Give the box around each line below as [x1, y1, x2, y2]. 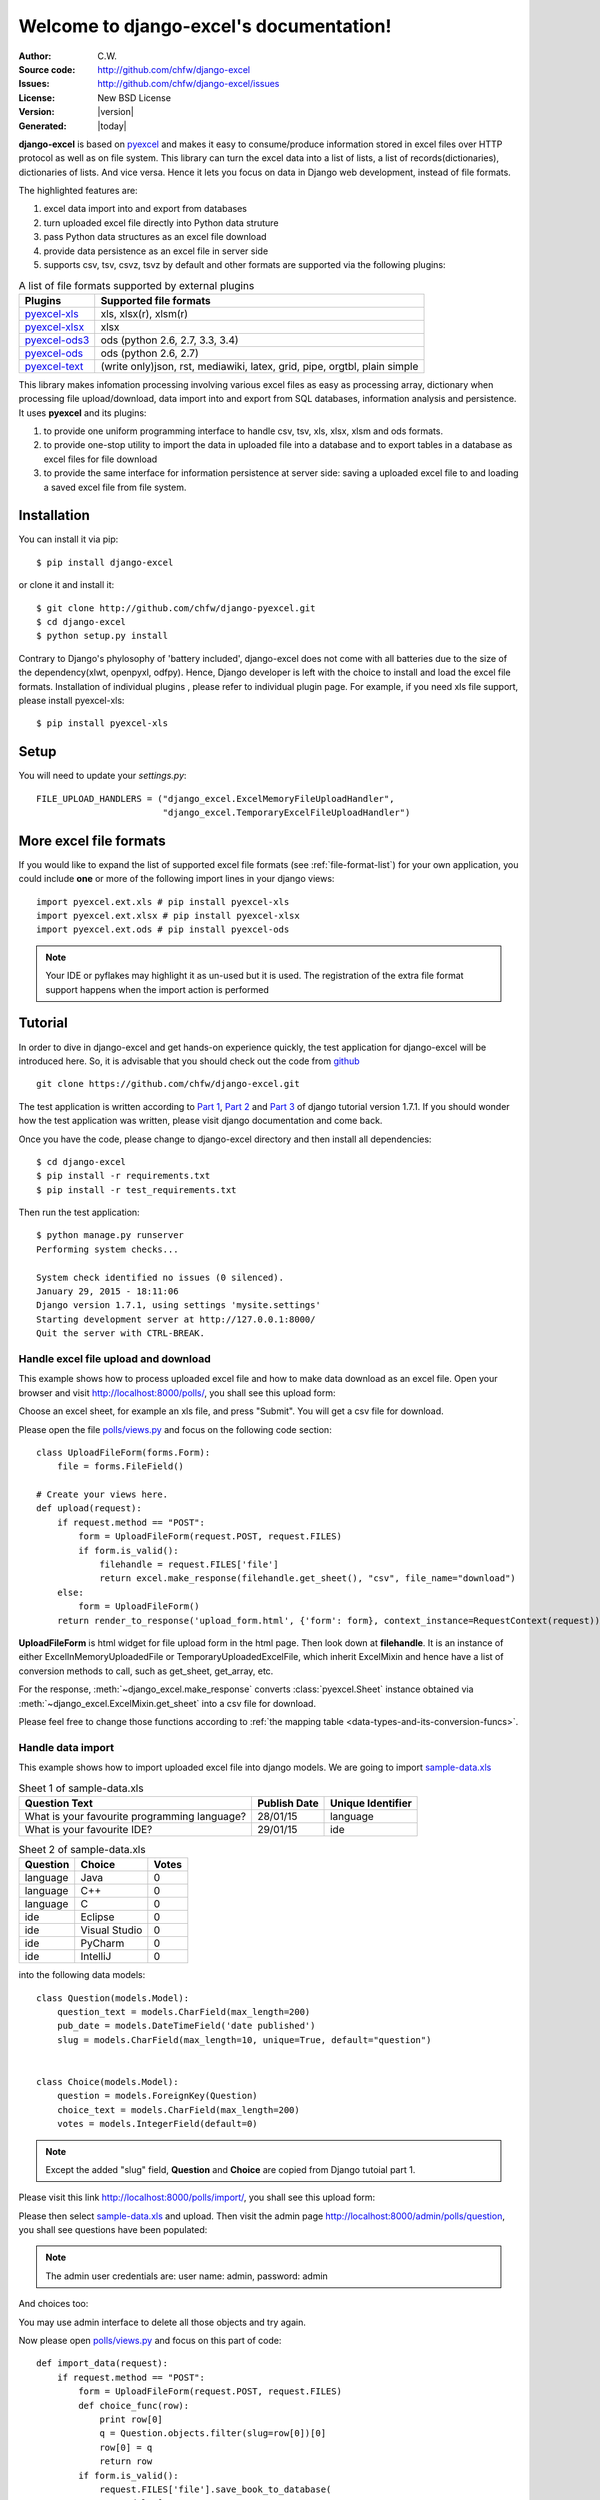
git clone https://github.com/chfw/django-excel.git [36, 1078, 300, 1090]
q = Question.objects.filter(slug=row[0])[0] [99, 2428, 327, 2439]
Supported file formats [100, 293, 212, 307]
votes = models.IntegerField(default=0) [56, 2118, 259, 2130]
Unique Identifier [330, 1796, 412, 1810]
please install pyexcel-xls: [18, 694, 125, 706]
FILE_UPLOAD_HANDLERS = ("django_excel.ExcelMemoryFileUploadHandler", [36, 793, 395, 804]
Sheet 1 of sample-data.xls [18, 1781, 144, 1795]
